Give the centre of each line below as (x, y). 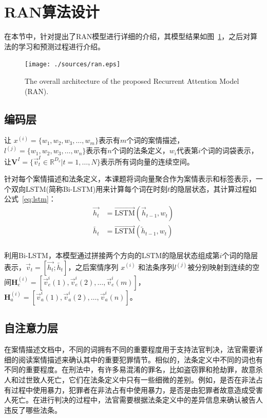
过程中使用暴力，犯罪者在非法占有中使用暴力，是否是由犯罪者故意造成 (130, 389)
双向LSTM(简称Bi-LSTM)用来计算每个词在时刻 (89, 188)
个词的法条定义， (140, 150)
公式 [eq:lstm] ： (30, 199)
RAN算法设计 (52, 12)
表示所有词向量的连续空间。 (147, 161)
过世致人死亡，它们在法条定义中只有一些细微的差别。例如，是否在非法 (137, 379)
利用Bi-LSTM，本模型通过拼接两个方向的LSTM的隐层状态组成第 (112, 255)
